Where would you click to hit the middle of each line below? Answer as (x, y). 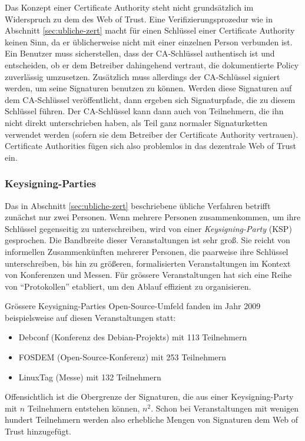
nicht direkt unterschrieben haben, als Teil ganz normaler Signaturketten (136, 122)
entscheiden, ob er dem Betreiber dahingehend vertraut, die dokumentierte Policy (152, 64)
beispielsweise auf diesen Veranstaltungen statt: (90, 317)
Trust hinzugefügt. (38, 431)
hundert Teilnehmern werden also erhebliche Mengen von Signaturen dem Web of (152, 420)
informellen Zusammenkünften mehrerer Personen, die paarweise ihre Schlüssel (147, 251)
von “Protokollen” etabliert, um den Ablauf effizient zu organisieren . (128, 286)
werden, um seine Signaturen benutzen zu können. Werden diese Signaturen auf (148, 88)
